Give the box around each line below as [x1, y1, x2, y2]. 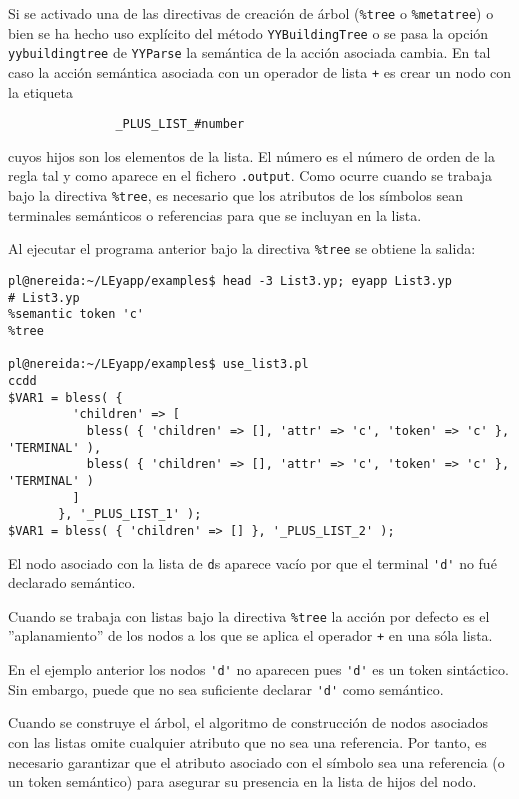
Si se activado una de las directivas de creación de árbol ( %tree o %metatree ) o [8, 3, 494, 23]
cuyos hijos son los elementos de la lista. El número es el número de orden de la [8, 145, 495, 166]
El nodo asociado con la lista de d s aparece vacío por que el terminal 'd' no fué [8, 552, 497, 573]
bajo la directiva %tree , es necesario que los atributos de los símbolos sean [8, 185, 463, 206]
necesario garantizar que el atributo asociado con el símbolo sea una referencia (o [8, 751, 505, 772]
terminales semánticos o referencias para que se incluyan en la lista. [8, 204, 422, 225]
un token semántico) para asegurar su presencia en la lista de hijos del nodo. [8, 771, 477, 792]
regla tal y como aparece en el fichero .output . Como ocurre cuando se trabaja [8, 165, 492, 186]
